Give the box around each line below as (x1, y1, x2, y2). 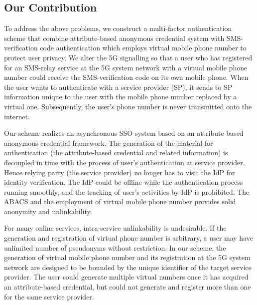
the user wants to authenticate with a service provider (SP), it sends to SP (4, 81, 233, 92)
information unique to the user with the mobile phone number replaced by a (4, 91, 237, 102)
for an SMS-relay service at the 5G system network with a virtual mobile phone (4, 62, 248, 72)
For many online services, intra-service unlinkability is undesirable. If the (4, 223, 227, 233)
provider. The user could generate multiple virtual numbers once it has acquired (4, 272, 249, 282)
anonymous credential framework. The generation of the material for (4, 137, 213, 148)
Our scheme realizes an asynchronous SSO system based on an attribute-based (4, 128, 244, 138)
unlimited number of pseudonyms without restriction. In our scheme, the (4, 242, 226, 253)
